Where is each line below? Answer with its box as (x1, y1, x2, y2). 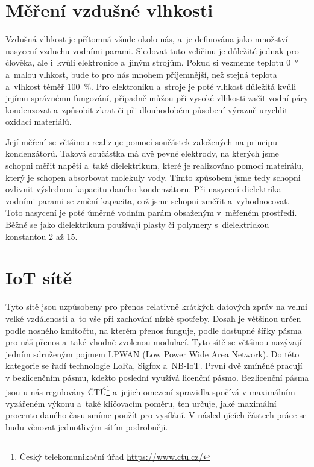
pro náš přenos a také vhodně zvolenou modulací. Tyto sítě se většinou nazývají (5, 336, 302, 348)
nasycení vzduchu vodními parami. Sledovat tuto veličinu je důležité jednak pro (5, 44, 299, 57)
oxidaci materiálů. (5, 115, 72, 128)
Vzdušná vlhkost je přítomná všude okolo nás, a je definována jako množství (5, 33, 288, 45)
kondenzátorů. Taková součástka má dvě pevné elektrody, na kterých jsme (5, 147, 279, 160)
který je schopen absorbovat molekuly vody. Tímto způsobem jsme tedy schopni (5, 171, 301, 183)
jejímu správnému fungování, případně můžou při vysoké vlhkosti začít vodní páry (5, 92, 309, 104)
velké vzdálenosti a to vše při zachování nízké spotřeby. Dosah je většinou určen (5, 312, 301, 324)
